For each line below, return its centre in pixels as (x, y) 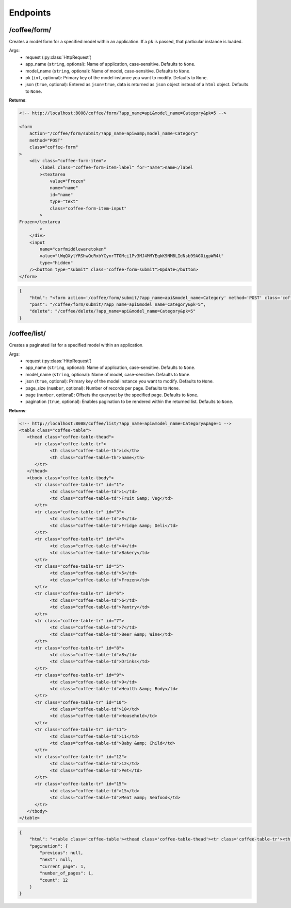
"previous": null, (61, 853)
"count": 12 (54, 880)
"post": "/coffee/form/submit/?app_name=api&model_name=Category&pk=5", (118, 304)
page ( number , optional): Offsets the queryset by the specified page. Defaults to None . (112, 395)
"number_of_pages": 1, (67, 873)
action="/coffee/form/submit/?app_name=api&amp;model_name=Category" (114, 133)
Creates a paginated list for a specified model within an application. (76, 345)
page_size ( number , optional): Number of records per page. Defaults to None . (103, 388)
